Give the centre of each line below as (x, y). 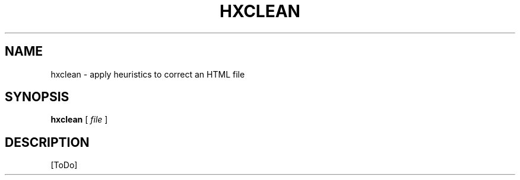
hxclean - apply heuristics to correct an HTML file (148, 74)
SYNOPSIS (37, 97)
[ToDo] (64, 165)
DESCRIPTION (47, 142)
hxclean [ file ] (79, 120)
